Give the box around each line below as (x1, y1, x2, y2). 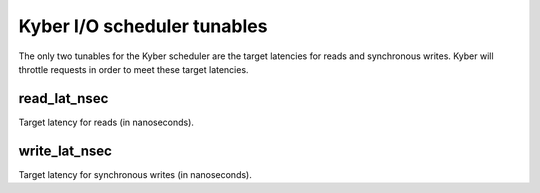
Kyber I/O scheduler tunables (18, 15, 268, 37)
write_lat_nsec (18, 142, 112, 159)
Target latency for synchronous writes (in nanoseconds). (18, 168, 252, 180)
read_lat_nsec (18, 90, 109, 107)
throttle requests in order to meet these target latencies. (18, 63, 249, 75)
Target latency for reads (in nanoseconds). (18, 116, 195, 128)
